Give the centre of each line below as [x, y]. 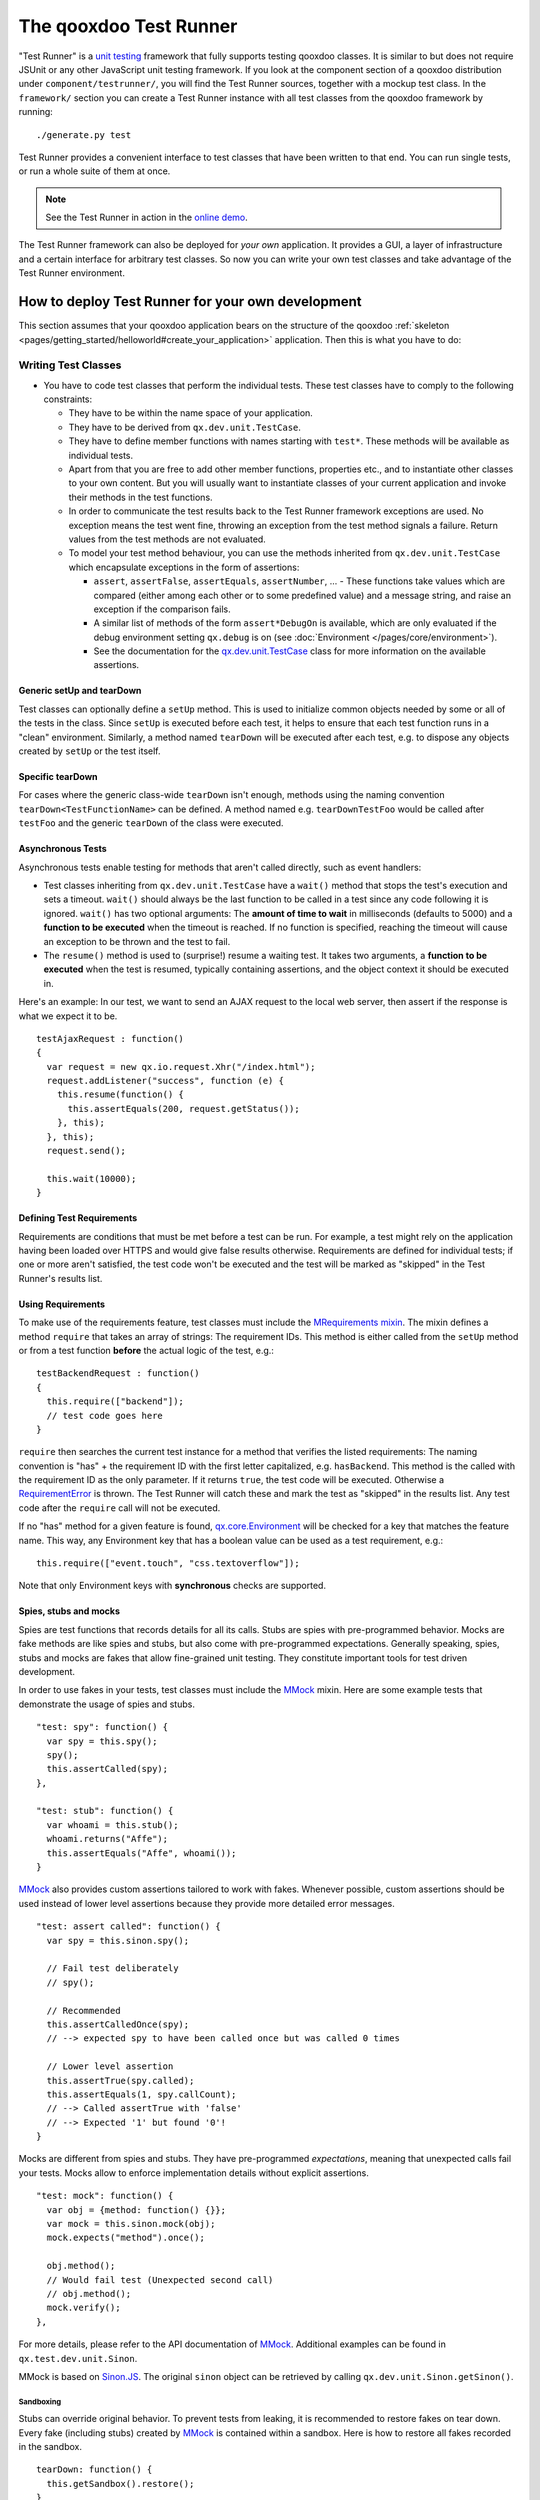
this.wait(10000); [91, 1178]
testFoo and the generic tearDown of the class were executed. [151, 823]
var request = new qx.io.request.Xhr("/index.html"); [181, 1066]
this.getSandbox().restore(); [120, 2483]
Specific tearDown [58, 777]
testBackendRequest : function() [118, 1373]
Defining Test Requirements [78, 1218]
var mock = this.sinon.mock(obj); [131, 2224]
